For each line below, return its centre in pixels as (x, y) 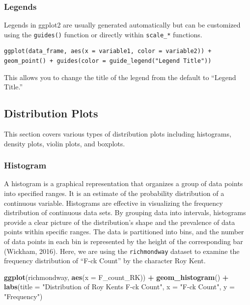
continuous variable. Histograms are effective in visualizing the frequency (113, 203)
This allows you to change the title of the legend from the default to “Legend (120, 77)
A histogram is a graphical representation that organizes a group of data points (124, 183)
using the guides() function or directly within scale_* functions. (103, 34)
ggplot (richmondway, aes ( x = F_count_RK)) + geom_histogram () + (116, 277)
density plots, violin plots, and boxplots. (65, 143)
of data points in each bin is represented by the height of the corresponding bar (124, 241)
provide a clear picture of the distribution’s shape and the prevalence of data (120, 222)
